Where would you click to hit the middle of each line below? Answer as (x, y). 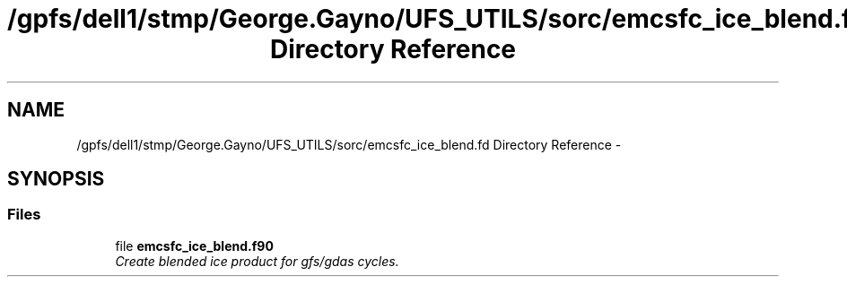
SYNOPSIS (56, 179)
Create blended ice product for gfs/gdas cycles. (257, 261)
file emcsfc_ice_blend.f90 (194, 245)
